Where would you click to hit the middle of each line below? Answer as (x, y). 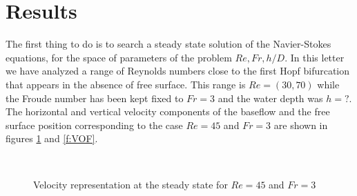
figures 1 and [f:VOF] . (52, 138)
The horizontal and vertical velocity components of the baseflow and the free (168, 111)
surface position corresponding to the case (94, 125)
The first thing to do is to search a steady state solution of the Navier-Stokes (168, 44)
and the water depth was (270, 98)
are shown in (301, 125)
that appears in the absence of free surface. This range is (126, 84)
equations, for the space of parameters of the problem (119, 57)
